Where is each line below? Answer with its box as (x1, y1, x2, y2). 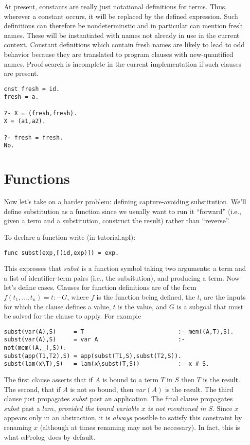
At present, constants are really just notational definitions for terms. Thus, (4, 1, 227, 11)
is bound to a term (102, 374, 159, 384)
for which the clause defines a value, (4, 301, 111, 311)
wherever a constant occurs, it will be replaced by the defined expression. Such (4, 11, 238, 21)
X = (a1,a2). (4, 118, 46, 125)
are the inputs (204, 291, 246, 302)
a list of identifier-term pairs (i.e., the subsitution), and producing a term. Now (4, 272, 240, 283)
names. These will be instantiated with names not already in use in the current (4, 30, 240, 40)
